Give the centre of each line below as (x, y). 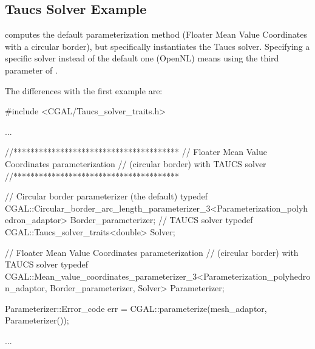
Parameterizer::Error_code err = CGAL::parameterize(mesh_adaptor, (136, 308)
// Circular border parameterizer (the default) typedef (106, 196)
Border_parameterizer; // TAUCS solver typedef (161, 220)
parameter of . (31, 70)
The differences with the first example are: (84, 90)
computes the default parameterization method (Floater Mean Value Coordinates (156, 34)
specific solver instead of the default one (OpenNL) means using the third (142, 58)
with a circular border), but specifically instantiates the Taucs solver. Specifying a (157, 46)
